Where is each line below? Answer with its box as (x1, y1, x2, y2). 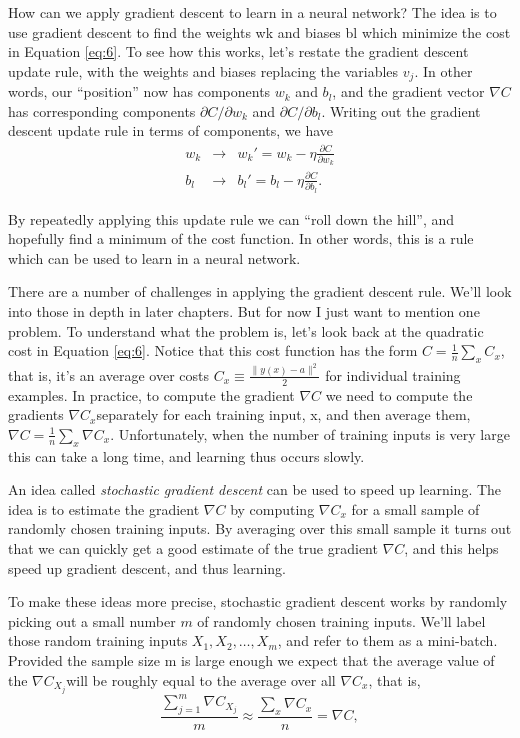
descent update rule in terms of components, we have (8, 120, 333, 141)
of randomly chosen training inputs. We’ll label (197, 610, 486, 631)
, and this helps (404, 538, 499, 559)
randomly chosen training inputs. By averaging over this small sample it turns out (8, 518, 512, 539)
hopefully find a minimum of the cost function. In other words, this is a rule (8, 228, 474, 249)
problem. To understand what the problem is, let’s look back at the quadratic (8, 320, 484, 341)
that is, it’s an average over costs (8, 364, 210, 385)
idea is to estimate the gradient (8, 498, 200, 519)
